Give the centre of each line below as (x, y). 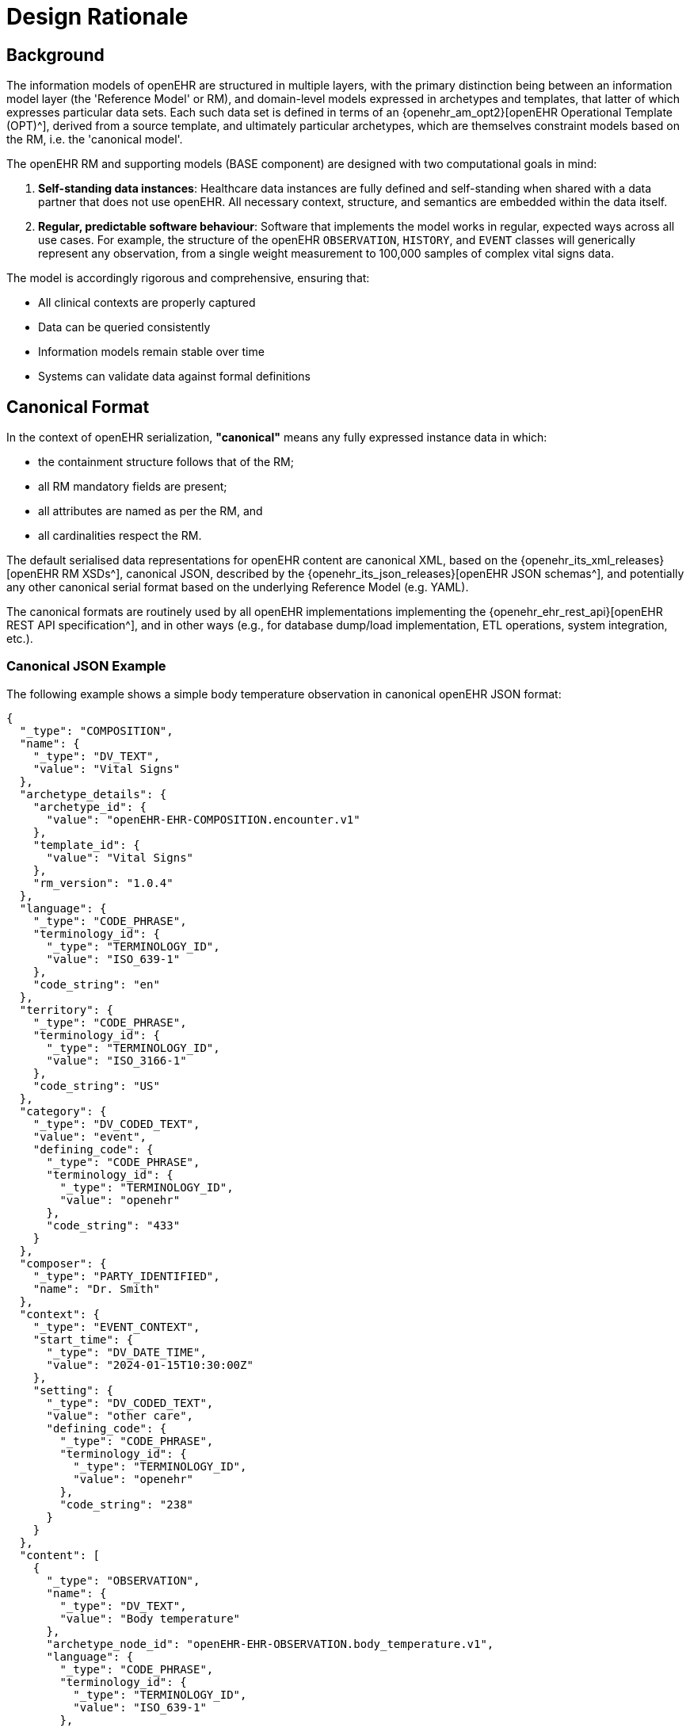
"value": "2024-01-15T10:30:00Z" (150, 1365)
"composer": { (63, 1263)
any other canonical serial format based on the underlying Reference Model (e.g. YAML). (238, 587)
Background (55, 55)
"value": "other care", (120, 1415)
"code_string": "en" (96, 984)
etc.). (20, 639)
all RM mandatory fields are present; (133, 487)
